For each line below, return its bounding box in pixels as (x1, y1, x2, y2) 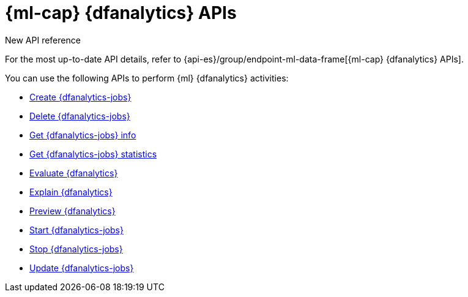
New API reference (5, 34, 81, 45)
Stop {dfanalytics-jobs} (29, 243, 123, 254)
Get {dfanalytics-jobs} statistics (29, 148, 157, 159)
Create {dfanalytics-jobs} (29, 91, 132, 102)
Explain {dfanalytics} (29, 186, 113, 197)
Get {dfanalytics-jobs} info (29, 129, 136, 140)
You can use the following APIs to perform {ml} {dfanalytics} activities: (5, 72, 289, 83)
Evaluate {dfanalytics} (29, 167, 118, 178)
